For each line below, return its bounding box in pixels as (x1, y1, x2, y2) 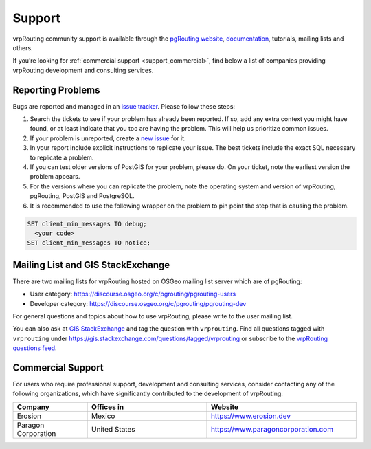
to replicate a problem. (30, 153, 94, 162)
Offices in (91, 402, 124, 412)
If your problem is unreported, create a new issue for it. (30, 134, 186, 142)
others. (12, 43, 34, 52)
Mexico (91, 411, 115, 421)
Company (16, 402, 49, 412)
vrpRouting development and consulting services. (12, 66, 154, 74)
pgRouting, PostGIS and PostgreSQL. (30, 192, 135, 200)
